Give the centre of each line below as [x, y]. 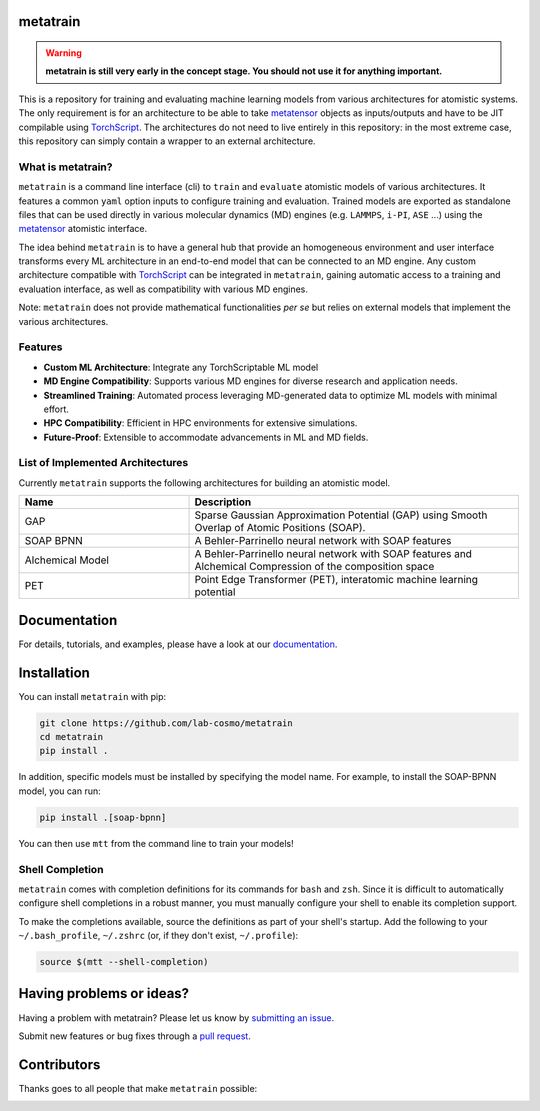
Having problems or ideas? [104, 993]
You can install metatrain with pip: [92, 696]
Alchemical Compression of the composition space [314, 567]
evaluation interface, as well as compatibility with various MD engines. [163, 289]
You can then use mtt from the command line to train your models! [156, 843]
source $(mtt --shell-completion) [124, 962]
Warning [63, 53]
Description [223, 502]
